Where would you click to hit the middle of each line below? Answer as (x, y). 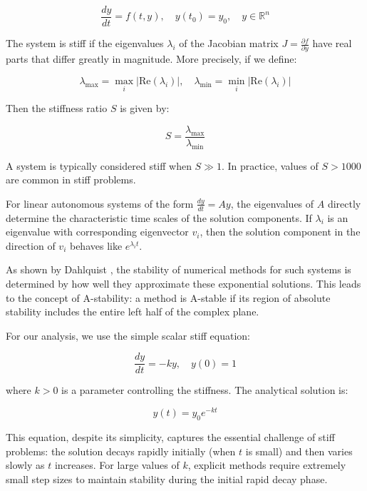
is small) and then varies (299, 451)
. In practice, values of (270, 165)
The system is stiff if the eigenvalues (85, 43)
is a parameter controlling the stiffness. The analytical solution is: (205, 390)
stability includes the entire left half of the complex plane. (133, 312)
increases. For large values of (117, 465)
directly (344, 203)
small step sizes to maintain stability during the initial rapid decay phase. (167, 479)
